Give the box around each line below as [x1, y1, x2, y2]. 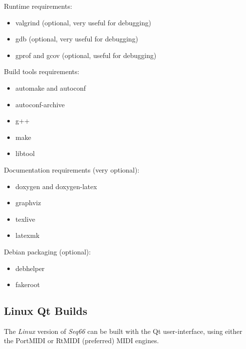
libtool [15, 148, 35, 158]
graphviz [15, 197, 41, 208]
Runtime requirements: [4, 1, 72, 11]
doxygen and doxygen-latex [15, 181, 97, 191]
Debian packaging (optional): [4, 246, 91, 256]
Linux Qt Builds [4, 303, 87, 318]
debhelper [15, 263, 45, 273]
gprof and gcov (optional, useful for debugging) [15, 50, 157, 60]
